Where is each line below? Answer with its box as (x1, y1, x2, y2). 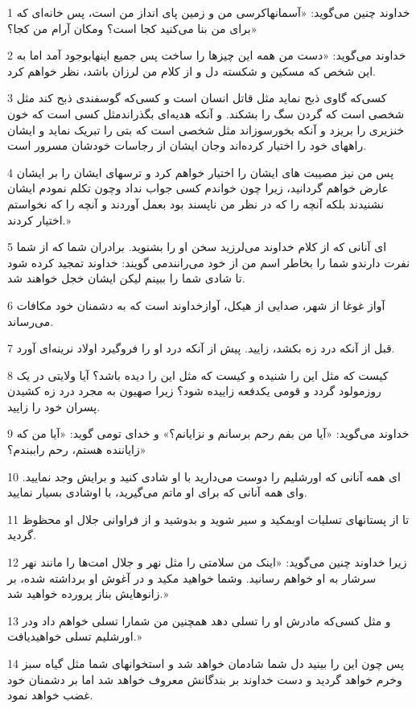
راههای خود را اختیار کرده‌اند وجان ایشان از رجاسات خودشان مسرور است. (7, 137, 367, 154)
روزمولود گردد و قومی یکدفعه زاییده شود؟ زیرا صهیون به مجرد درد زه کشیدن (7, 382, 381, 399)
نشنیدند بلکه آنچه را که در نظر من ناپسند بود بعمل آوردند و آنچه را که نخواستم (7, 195, 385, 212)
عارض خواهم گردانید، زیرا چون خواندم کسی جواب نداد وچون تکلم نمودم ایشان (7, 179, 389, 196)
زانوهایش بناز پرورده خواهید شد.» (7, 585, 169, 602)
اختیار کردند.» (7, 211, 72, 228)
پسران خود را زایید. (7, 398, 101, 414)
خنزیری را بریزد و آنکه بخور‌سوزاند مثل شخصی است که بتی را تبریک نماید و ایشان (7, 121, 405, 138)
